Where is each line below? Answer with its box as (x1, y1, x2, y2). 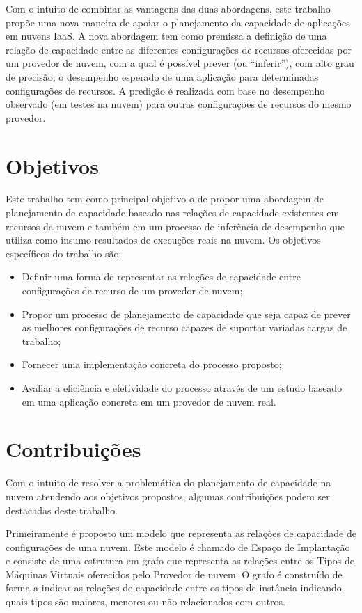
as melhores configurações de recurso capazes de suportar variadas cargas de (22, 320, 347, 335)
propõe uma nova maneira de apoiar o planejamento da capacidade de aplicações (6, 15, 350, 29)
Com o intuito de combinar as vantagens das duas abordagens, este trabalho (6, 1, 331, 15)
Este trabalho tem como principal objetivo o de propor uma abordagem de (6, 191, 324, 206)
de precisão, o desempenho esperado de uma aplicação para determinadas (6, 69, 319, 83)
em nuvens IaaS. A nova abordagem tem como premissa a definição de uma (6, 29, 327, 43)
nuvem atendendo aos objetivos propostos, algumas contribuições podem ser (6, 488, 330, 503)
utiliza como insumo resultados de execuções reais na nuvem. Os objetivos (6, 232, 321, 247)
